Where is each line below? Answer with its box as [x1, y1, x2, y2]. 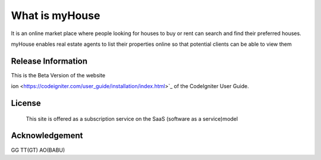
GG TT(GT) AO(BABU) [11, 146, 65, 153]
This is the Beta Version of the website [11, 71, 106, 79]
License [11, 98, 41, 108]
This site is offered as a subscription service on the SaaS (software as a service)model [26, 115, 238, 122]
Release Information [11, 56, 88, 66]
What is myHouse [11, 9, 100, 22]
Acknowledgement [11, 131, 83, 141]
